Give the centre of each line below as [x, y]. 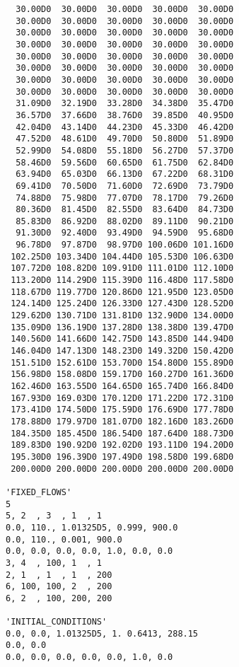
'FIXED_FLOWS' [39, 492]
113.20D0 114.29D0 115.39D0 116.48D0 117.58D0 [122, 280]
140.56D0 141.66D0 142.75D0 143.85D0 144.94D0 [122, 339]
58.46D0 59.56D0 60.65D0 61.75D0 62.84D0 [125, 162]
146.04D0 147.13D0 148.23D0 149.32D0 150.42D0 [122, 351]
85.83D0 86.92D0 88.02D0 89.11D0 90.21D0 [125, 221]
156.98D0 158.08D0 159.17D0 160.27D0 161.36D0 [122, 375]
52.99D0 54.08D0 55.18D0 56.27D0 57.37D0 [125, 150]
